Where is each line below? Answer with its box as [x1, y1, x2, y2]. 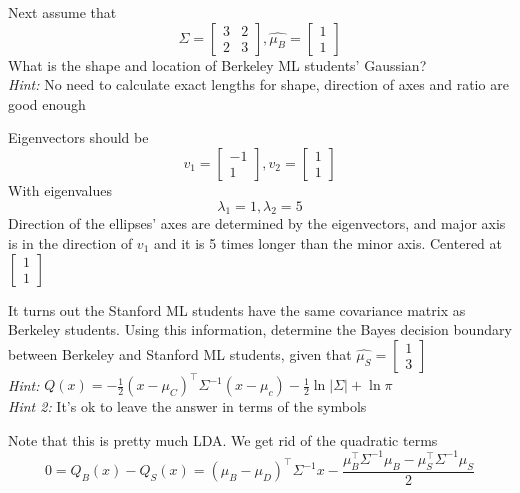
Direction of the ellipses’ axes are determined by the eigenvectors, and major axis [8, 213, 506, 234]
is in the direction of [8, 232, 133, 253]
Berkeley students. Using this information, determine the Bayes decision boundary [8, 319, 512, 340]
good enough [8, 93, 86, 114]
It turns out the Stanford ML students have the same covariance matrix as [8, 299, 466, 320]
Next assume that [8, 2, 117, 22]
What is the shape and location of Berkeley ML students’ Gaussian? [8, 54, 427, 75]
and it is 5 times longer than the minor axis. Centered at [153, 232, 502, 253]
